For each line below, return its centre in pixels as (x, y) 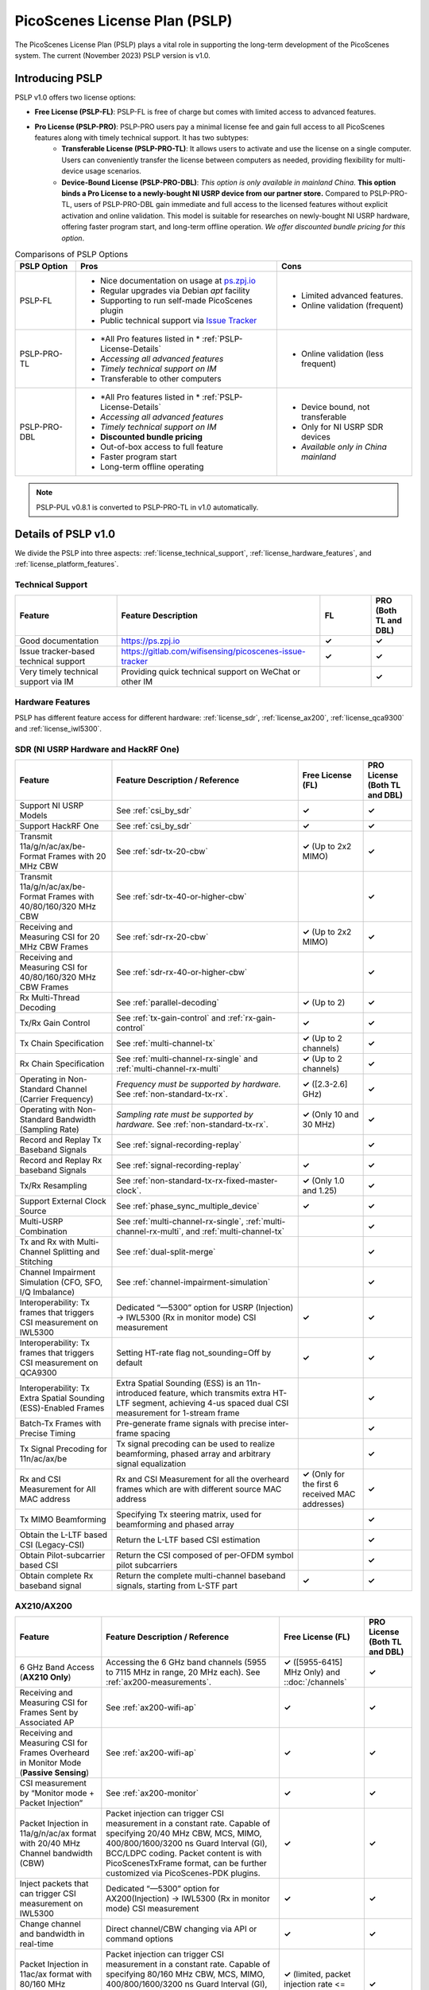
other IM (137, 682)
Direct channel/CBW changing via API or (182, 1929)
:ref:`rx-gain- (252, 1018)
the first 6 (321, 1485)
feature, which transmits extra (215, 1393)
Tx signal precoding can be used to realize (196, 1444)
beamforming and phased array (175, 1524)
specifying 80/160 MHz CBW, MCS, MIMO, (186, 1974)
